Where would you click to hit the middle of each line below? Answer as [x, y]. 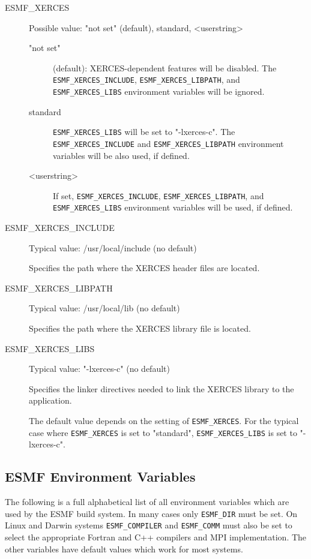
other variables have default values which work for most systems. [124, 549]
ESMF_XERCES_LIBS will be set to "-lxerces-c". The [144, 132]
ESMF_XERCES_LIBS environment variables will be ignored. [159, 91]
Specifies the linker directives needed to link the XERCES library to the [162, 388]
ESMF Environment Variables [100, 477]
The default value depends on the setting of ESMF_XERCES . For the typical [164, 421]
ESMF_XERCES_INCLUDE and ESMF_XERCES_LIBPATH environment [168, 143]
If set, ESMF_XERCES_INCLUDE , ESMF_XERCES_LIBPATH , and [159, 195]
